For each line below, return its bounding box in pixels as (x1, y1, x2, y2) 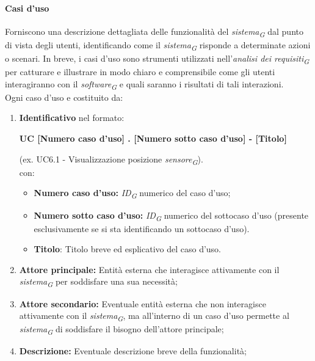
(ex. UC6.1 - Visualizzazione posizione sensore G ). (19, 152, 203, 167)
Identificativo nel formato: (19, 111, 125, 124)
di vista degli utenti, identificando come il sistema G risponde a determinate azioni (5, 38, 311, 53)
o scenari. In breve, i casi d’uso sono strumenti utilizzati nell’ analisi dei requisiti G (5, 52, 310, 66)
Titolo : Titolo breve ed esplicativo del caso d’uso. (34, 242, 222, 255)
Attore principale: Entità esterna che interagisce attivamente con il (19, 263, 280, 275)
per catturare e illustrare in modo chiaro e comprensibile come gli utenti (5, 65, 275, 78)
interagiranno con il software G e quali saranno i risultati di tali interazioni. (5, 77, 284, 92)
